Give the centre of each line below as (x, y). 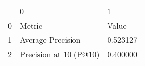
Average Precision (50, 40)
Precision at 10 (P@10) (60, 54)
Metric (31, 25)
